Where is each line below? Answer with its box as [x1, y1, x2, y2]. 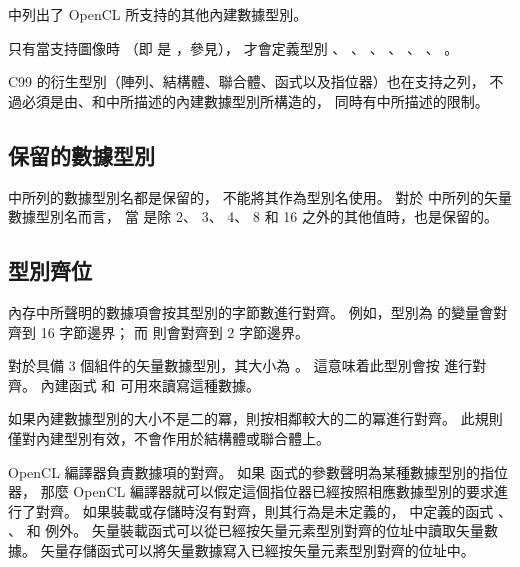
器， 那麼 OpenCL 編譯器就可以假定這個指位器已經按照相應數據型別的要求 [8, 481, 494, 502]
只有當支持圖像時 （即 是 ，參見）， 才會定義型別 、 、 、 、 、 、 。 [8, 37, 459, 58]
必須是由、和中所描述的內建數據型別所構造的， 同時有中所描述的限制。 [21, 90, 489, 111]
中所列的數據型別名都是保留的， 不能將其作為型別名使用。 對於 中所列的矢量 [8, 186, 512, 207]
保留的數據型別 [8, 139, 155, 170]
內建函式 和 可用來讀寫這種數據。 [40, 374, 260, 395]
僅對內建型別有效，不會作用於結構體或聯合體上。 [8, 427, 330, 448]
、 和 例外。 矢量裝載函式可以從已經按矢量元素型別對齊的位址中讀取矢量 [8, 520, 484, 541]
